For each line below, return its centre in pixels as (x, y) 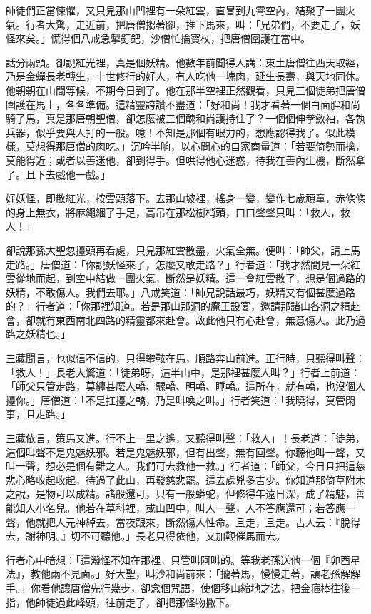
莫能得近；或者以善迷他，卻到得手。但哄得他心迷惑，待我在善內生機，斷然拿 (185, 160)
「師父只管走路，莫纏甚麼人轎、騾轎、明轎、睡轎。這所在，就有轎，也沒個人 (185, 386)
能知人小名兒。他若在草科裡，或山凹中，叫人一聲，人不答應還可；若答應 (176, 508)
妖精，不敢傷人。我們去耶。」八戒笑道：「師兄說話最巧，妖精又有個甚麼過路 (181, 292)
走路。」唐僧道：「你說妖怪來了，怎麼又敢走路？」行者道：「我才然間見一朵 (178, 264)
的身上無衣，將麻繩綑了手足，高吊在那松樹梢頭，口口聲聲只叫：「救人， (173, 212)
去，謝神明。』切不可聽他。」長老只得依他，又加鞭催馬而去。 (146, 536)
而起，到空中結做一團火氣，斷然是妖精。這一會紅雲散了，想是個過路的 (200, 278)
